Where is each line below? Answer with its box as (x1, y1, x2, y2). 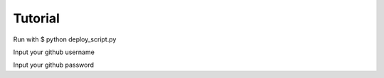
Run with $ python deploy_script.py (13, 35, 117, 44)
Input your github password (13, 60, 95, 70)
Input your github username (13, 48, 95, 56)
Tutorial (13, 11, 60, 26)
